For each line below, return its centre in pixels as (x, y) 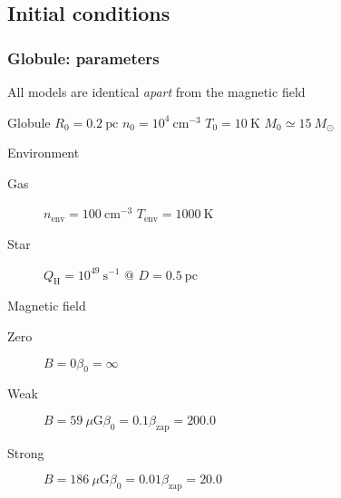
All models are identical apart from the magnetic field (156, 91)
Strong (26, 452)
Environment (44, 153)
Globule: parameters (83, 57)
